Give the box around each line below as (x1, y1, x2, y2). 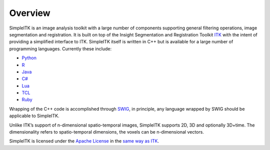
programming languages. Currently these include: (9, 45, 112, 52)
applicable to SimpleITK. (9, 113, 59, 119)
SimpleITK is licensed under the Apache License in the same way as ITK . (9, 138, 159, 144)
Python (21, 55, 37, 61)
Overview (9, 7, 50, 18)
